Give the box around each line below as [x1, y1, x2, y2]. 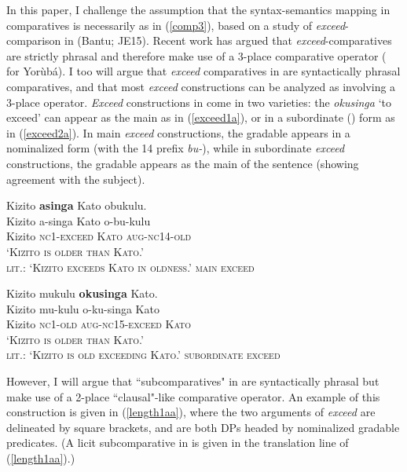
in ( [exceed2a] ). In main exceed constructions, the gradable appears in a [6, 124, 350, 141]
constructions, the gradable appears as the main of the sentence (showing [6, 155, 359, 171]
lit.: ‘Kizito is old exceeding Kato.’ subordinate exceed [6, 346, 280, 363]
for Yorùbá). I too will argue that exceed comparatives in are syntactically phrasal [6, 63, 401, 79]
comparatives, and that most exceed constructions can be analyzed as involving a [6, 78, 396, 94]
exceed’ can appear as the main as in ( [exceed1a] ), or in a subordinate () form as [6, 109, 395, 126]
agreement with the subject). [6, 170, 145, 187]
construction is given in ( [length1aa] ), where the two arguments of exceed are [6, 404, 376, 420]
